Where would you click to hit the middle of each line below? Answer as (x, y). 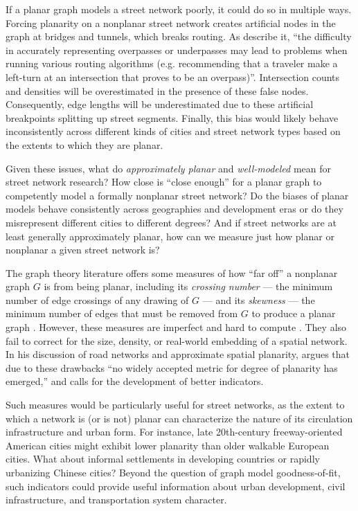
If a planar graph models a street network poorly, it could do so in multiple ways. (179, 9)
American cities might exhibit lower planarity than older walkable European (168, 445)
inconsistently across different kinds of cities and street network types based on (173, 131)
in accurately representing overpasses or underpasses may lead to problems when (177, 50)
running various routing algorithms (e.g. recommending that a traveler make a (172, 63)
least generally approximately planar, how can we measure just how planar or (170, 236)
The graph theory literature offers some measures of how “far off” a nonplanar (172, 272)
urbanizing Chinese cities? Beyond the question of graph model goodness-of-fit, (173, 472)
